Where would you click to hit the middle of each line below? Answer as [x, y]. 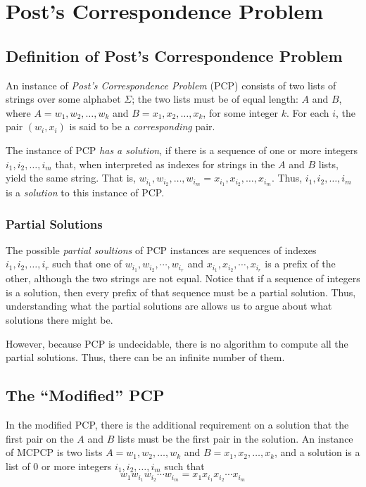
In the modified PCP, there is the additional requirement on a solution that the [177, 425]
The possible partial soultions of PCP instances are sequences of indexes [161, 249]
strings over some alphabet [63, 99]
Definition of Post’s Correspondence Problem [174, 55]
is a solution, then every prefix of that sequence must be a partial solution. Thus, [181, 292]
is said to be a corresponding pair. [142, 126]
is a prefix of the [300, 264]
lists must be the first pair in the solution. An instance [235, 438]
